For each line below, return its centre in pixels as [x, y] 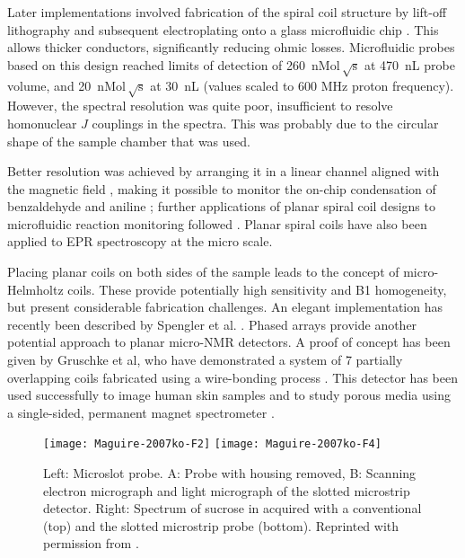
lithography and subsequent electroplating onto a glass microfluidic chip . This [223, 29]
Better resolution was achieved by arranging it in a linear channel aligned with [224, 171]
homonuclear [42, 123]
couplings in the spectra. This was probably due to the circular [265, 123]
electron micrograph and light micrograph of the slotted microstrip [227, 490]
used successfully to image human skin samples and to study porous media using [229, 395]
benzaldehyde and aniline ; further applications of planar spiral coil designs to [221, 206]
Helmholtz [35, 289]
